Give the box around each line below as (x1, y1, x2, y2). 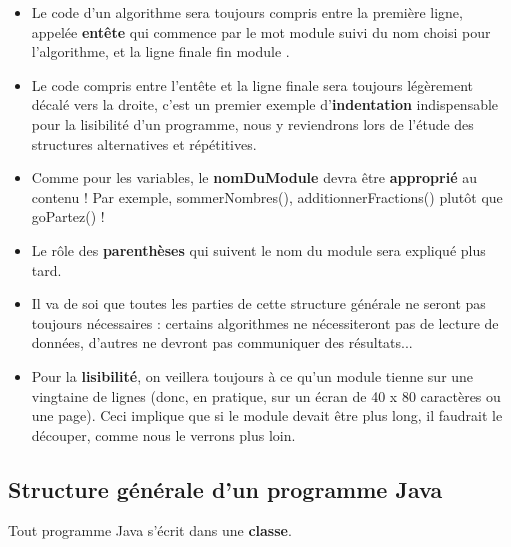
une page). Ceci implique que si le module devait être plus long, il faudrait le (31, 405, 503, 426)
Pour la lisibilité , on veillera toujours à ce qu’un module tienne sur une (31, 365, 474, 386)
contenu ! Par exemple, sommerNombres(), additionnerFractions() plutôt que (31, 186, 503, 207)
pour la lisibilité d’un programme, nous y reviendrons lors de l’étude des (31, 113, 474, 134)
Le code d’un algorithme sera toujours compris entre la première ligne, (31, 2, 463, 22)
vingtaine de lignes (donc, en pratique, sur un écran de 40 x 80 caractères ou (31, 385, 501, 406)
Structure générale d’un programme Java (8, 473, 443, 504)
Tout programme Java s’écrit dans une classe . (8, 520, 292, 541)
